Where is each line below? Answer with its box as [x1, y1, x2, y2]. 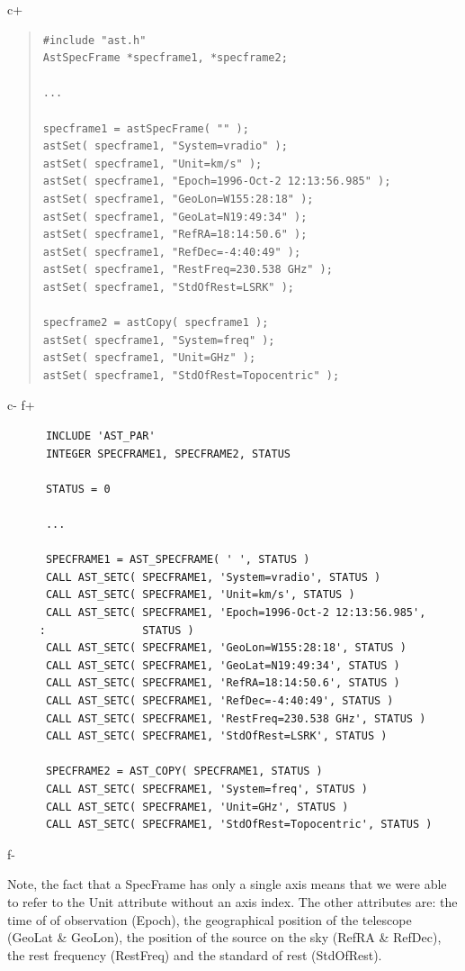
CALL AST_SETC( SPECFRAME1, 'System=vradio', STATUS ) [45, 570, 381, 584]
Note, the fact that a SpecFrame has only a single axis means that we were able [7, 875, 447, 894]
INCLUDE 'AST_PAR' [45, 430, 156, 443]
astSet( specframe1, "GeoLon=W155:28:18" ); [42, 192, 314, 205]
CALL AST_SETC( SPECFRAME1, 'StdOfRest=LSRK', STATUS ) [45, 730, 388, 743]
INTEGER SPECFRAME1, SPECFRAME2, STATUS [45, 447, 291, 460]
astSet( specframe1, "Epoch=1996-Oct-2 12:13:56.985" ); [42, 175, 391, 188]
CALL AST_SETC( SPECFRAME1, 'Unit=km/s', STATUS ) [45, 588, 355, 602]
